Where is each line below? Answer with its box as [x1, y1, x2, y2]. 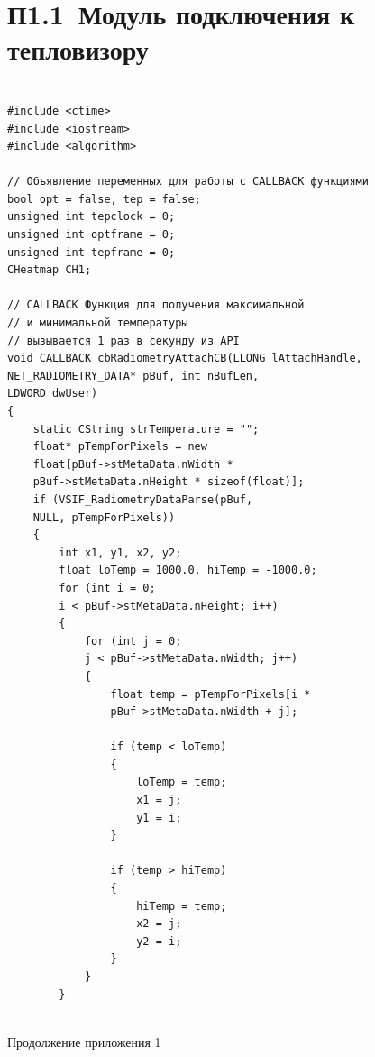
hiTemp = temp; [136, 899, 227, 913]
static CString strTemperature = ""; [32, 422, 260, 436]
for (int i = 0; [59, 581, 156, 594]
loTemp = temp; [136, 776, 227, 789]
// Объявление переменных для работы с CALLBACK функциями [7, 175, 369, 188]
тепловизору [7, 31, 149, 68]
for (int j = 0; [84, 634, 182, 648]
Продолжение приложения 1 [7, 1032, 161, 1051]
